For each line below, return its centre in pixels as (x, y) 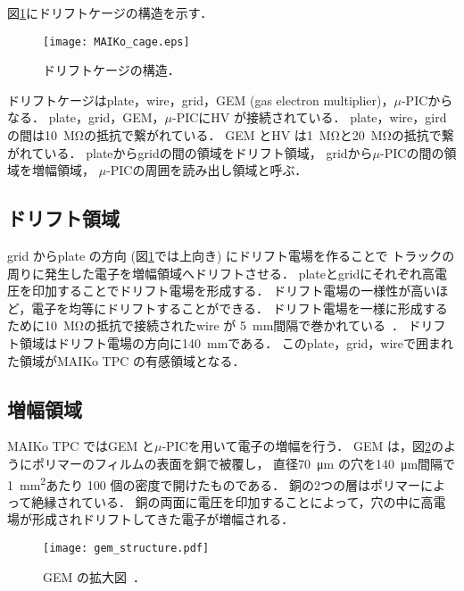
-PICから (427, 100)
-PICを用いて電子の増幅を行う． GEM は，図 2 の (302, 446)
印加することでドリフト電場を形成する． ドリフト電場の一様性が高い (234, 291)
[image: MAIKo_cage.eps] (116, 42)
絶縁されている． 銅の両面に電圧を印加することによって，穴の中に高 (232, 501)
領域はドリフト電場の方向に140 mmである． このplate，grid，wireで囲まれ (236, 342)
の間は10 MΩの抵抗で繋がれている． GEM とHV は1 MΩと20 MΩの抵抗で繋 (231, 135)
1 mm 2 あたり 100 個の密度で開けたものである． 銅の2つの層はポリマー (214, 483)
